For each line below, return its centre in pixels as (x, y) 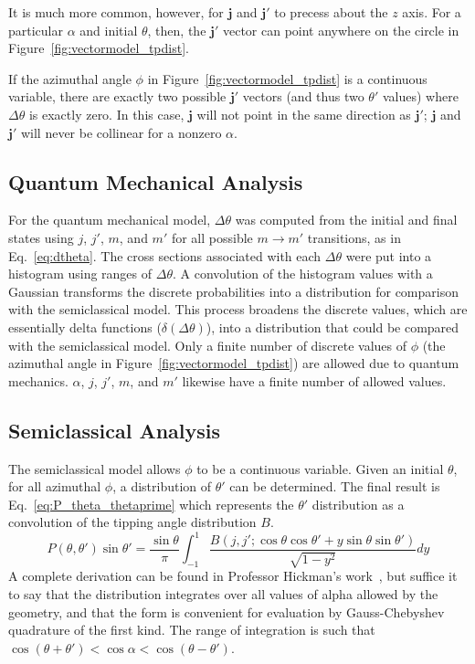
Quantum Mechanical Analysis (156, 181)
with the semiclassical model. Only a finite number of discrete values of (207, 345)
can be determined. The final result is (335, 486)
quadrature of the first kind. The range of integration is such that (192, 630)
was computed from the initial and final (346, 220)
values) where (420, 96)
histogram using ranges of (80, 274)
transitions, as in (354, 237)
